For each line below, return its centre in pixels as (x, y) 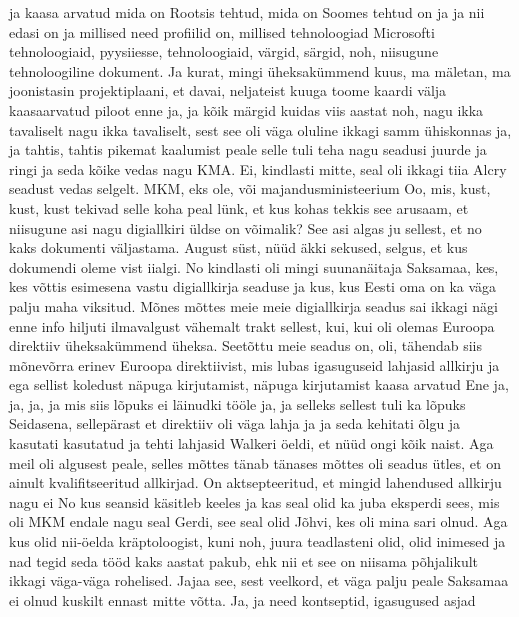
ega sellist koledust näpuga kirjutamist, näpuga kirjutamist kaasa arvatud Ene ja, (259, 384)
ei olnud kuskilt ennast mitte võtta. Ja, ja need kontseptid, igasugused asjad (242, 599)
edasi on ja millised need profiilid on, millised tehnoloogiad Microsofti (222, 31)
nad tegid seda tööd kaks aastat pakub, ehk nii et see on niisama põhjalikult (244, 560)
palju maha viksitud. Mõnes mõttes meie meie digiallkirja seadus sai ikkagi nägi (253, 305)
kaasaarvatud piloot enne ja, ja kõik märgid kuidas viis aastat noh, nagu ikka (246, 109)
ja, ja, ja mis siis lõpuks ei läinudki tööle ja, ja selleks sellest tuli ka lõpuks (237, 403)
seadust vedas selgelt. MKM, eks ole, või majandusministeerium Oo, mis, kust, (250, 188)
